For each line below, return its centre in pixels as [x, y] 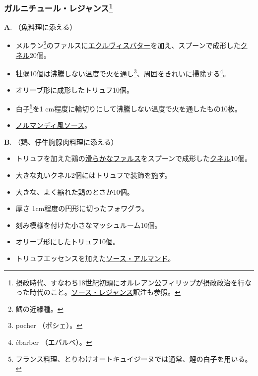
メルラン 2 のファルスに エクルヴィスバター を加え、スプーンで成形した [128, 44]
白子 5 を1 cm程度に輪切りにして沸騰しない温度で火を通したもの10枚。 [129, 107]
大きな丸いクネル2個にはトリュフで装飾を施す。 [94, 175]
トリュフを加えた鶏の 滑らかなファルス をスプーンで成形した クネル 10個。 [134, 158]
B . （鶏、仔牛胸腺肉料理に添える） [61, 141]
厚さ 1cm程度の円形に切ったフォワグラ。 [82, 208]
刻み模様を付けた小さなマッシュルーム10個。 [89, 225]
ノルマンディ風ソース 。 [54, 125]
